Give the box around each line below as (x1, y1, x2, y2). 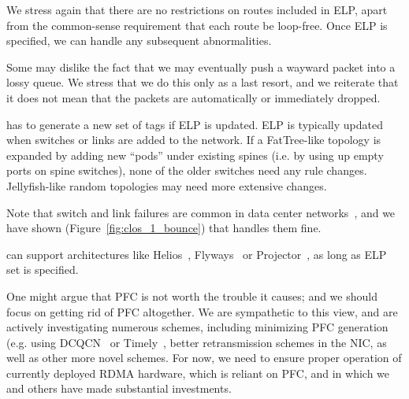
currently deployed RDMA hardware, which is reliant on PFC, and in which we (6, 364, 390, 381)
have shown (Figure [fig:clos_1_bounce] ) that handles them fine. (6, 220, 322, 236)
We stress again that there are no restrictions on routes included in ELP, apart (6, 2, 388, 17)
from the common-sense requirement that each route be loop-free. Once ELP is (6, 17, 388, 33)
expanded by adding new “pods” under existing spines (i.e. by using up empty (6, 146, 384, 163)
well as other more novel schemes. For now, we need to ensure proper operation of (6, 349, 402, 366)
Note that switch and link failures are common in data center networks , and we (6, 204, 396, 220)
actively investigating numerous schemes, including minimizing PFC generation (6, 319, 389, 335)
